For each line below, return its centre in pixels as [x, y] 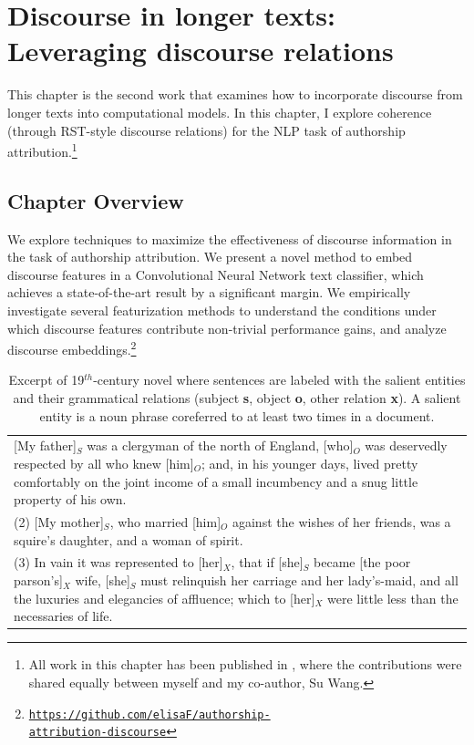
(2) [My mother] [59, 522]
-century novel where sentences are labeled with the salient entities [279, 380]
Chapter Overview [96, 200]
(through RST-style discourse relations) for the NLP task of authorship [206, 130]
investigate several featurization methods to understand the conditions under [222, 310]
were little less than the [392, 598]
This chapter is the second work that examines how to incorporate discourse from [235, 94]
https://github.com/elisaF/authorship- [149, 714]
